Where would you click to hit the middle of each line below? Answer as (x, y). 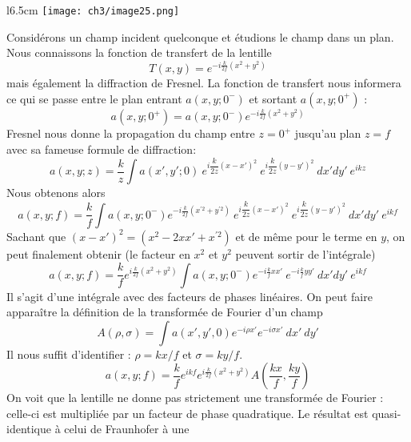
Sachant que (36, 236)
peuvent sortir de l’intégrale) (305, 253)
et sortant (273, 98)
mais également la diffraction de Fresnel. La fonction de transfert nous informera (204, 83)
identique (29, 429)
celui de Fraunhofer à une (127, 429)
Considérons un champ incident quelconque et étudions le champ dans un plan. (200, 36)
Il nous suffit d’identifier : (69, 354)
